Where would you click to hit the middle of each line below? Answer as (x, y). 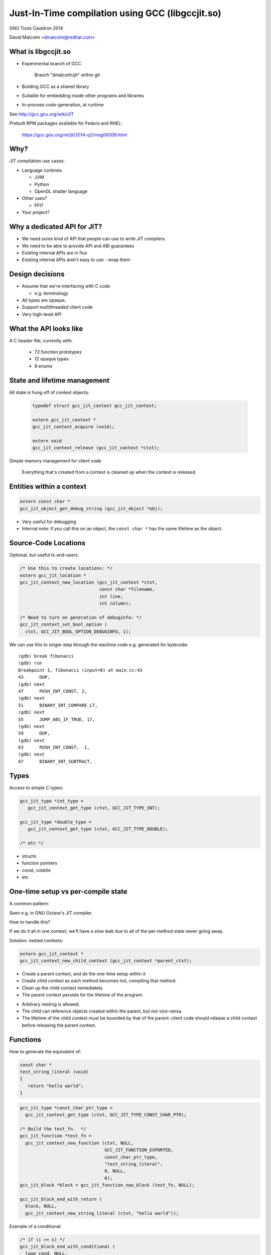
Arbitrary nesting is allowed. (51, 1004)
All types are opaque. (44, 300)
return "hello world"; (56, 1086)
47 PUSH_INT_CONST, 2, (53, 691)
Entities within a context (48, 487)
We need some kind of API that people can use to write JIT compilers (93, 239)
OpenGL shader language (61, 191)
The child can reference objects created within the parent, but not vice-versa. (102, 1011)
